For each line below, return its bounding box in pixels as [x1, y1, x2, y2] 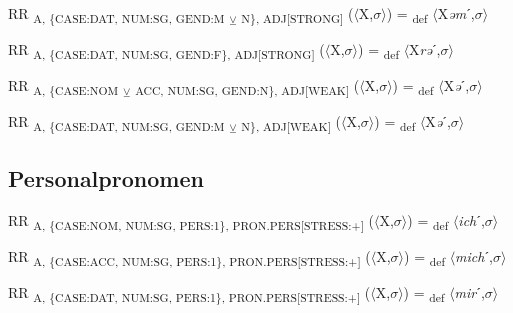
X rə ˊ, [409, 39, 441, 60]
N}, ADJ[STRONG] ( [241, 3, 354, 26]
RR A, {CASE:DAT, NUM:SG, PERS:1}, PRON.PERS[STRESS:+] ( [8, 281, 371, 305]
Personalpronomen [8, 162, 204, 193]
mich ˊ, [455, 245, 493, 266]
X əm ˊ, [437, 3, 475, 23]
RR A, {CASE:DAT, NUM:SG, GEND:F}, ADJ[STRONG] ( [8, 39, 325, 62]
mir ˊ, [454, 281, 485, 302]
